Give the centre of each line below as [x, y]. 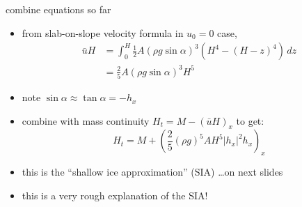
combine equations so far [58, 9]
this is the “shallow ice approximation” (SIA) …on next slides [152, 172]
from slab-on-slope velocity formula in [103, 32]
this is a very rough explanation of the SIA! [115, 195]
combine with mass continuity [86, 120]
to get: [250, 120]
